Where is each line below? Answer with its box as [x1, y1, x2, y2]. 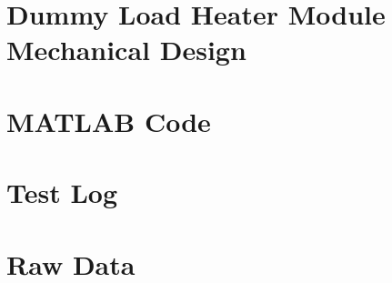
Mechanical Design [6, 31, 246, 68]
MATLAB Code [6, 102, 211, 139]
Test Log [6, 174, 117, 211]
